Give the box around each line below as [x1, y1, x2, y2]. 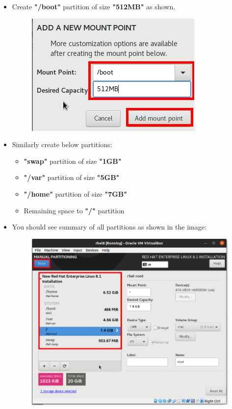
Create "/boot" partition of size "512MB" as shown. [12, 1, 176, 11]
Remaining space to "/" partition [24, 205, 125, 215]
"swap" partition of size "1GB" [24, 155, 122, 166]
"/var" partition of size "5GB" [24, 172, 120, 182]
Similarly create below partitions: [12, 139, 112, 150]
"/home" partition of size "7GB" [24, 188, 128, 199]
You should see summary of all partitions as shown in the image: [12, 222, 206, 232]
